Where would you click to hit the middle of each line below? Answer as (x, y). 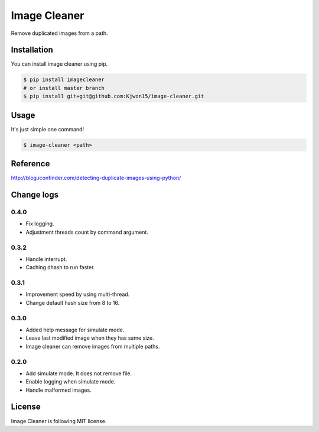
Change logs (35, 195)
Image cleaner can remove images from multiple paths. (93, 346)
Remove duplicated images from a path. (60, 33)
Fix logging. (40, 224)
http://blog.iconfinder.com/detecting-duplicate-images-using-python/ (96, 178)
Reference (30, 164)
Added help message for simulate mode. (75, 330)
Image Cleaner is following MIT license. (59, 421)
